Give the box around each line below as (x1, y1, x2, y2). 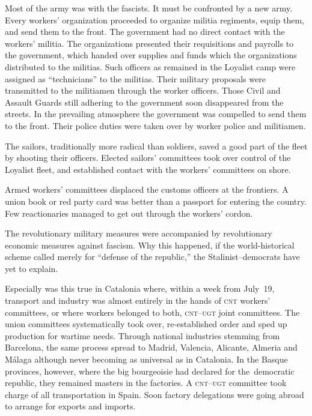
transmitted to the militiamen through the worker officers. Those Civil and (5, 84, 281, 97)
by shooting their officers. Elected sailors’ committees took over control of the (5, 151, 291, 164)
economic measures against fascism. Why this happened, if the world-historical (5, 238, 295, 251)
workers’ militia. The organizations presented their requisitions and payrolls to (5, 37, 294, 49)
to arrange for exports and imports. (5, 400, 136, 412)
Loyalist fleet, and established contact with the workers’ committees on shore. (5, 163, 291, 175)
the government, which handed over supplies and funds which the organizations (5, 49, 297, 61)
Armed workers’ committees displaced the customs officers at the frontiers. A (5, 183, 289, 196)
